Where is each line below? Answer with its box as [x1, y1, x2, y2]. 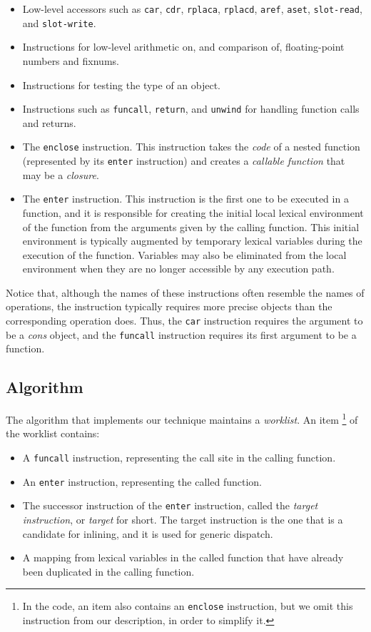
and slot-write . [22, 15, 96, 30]
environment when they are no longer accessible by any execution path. [22, 261, 335, 276]
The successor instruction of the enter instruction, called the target [22, 498, 318, 513]
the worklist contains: [6, 426, 100, 441]
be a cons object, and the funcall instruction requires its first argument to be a [6, 327, 357, 342]
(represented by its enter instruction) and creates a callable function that [22, 153, 345, 168]
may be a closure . [22, 167, 99, 182]
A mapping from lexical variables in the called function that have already [22, 550, 344, 565]
